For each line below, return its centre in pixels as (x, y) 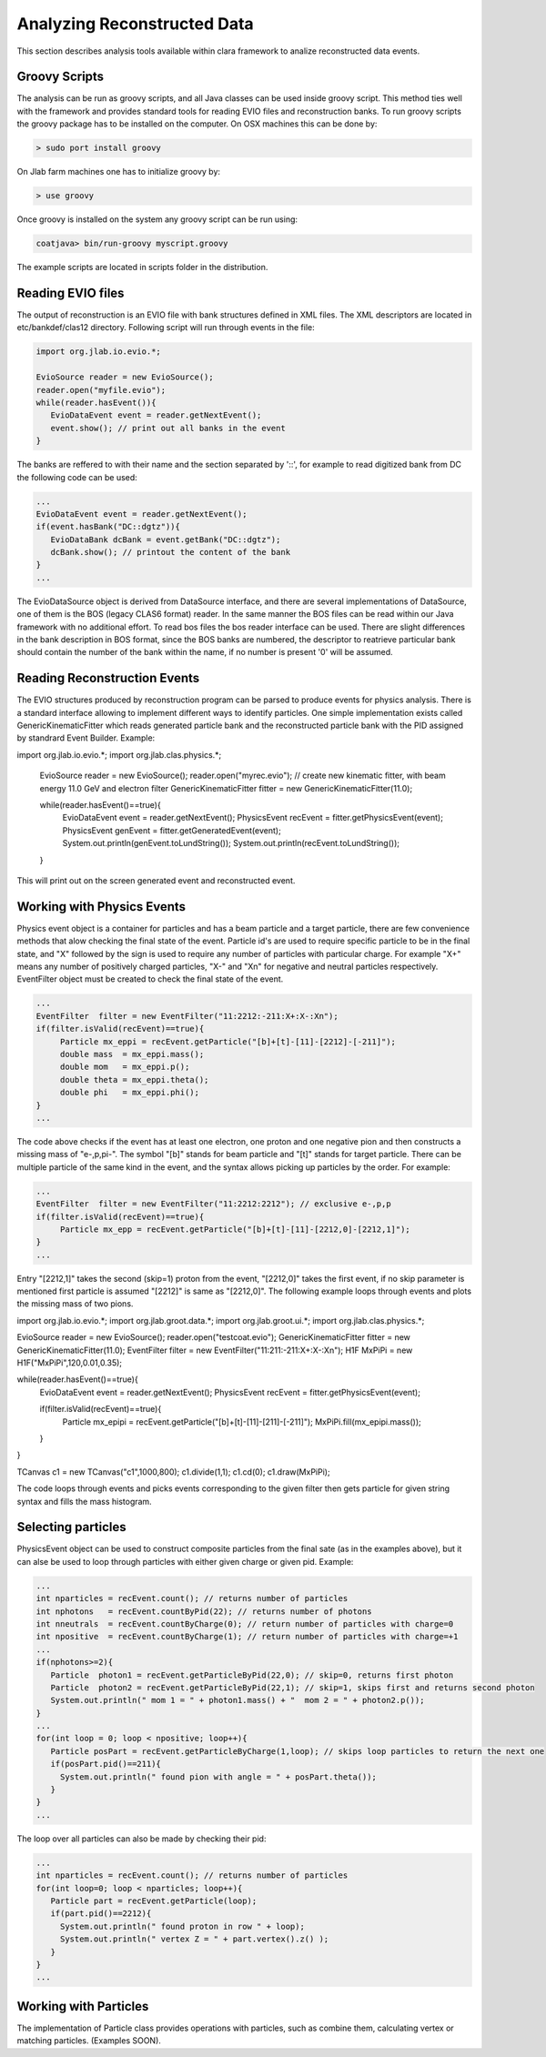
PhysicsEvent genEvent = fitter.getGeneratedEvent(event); (172, 830)
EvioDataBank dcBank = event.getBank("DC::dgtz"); (166, 539)
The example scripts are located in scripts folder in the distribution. (142, 267)
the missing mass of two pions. (75, 1304)
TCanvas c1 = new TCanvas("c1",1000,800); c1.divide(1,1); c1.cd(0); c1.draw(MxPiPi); (174, 1472)
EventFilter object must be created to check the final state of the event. (150, 979)
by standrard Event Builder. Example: (86, 738)
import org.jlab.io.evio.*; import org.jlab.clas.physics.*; (119, 754)
